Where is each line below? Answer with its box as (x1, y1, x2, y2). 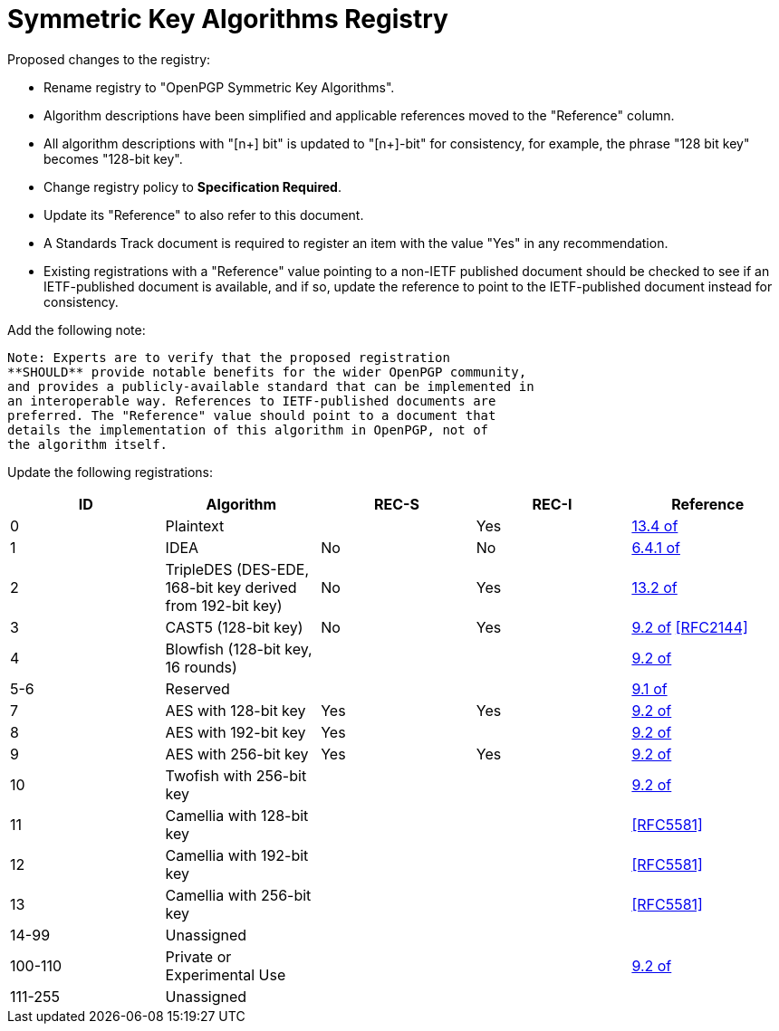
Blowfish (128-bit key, (165, 639, 313, 658)
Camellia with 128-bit (165, 806, 309, 825)
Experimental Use (165, 965, 286, 984)
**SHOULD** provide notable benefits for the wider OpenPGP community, (7, 364, 527, 379)
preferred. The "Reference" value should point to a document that (7, 407, 496, 423)
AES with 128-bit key (165, 701, 306, 720)
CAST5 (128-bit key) (165, 617, 303, 636)
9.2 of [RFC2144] (631, 617, 748, 636)
